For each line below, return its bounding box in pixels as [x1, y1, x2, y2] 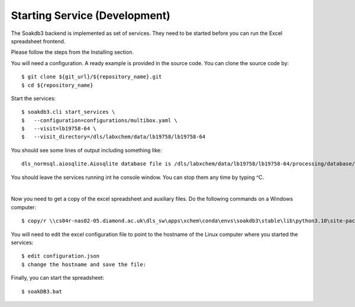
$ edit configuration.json [21, 252, 100, 260]
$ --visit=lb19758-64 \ [21, 125, 97, 132]
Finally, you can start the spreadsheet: [11, 274, 105, 282]
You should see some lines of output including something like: [11, 146, 162, 153]
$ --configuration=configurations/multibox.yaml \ [21, 117, 177, 124]
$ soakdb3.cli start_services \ [21, 108, 115, 116]
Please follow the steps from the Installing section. [11, 49, 134, 56]
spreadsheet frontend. [11, 37, 66, 44]
